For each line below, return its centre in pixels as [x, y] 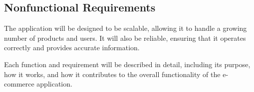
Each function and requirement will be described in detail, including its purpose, [127, 64]
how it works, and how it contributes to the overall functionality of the [112, 74]
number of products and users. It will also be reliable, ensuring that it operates [125, 38]
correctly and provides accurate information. [72, 47]
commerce [19, 84]
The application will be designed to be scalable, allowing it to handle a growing [126, 28]
